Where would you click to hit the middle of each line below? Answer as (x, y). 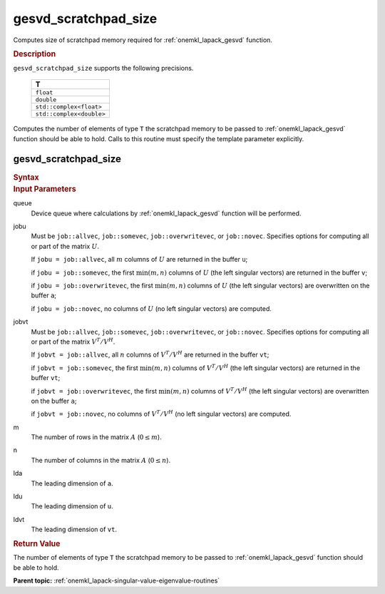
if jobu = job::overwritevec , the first (92, 285)
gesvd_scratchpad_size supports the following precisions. (103, 68)
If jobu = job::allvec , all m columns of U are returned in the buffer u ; (139, 260)
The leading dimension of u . (72, 506)
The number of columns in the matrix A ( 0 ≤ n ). (101, 460)
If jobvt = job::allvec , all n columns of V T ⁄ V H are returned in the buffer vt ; (150, 354)
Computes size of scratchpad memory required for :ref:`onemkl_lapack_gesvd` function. (143, 40)
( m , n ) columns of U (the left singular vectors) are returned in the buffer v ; (258, 272)
